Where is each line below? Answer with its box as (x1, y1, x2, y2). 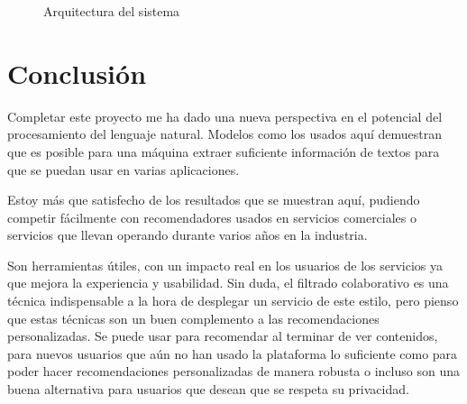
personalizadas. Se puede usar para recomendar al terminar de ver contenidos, (7, 326, 438, 345)
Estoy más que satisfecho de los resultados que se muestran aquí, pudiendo (7, 190, 420, 209)
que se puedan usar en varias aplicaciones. (7, 160, 240, 179)
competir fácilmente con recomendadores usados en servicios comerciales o (7, 207, 417, 226)
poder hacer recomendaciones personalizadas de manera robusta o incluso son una (7, 362, 460, 381)
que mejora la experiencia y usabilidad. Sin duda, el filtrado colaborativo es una (7, 273, 449, 292)
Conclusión (7, 54, 147, 91)
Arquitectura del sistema (43, 2, 180, 20)
